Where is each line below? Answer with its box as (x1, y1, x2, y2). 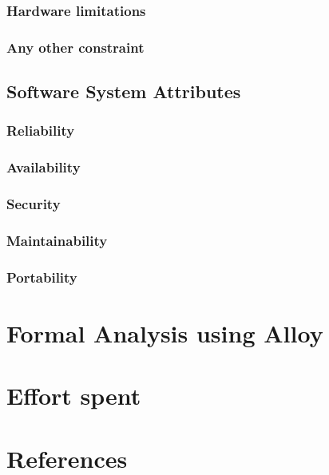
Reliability (6, 121, 75, 141)
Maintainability (6, 230, 108, 250)
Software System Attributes (6, 79, 241, 104)
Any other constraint (6, 37, 145, 57)
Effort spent (6, 379, 141, 412)
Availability (6, 157, 81, 177)
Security (6, 194, 61, 214)
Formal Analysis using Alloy (6, 316, 323, 349)
